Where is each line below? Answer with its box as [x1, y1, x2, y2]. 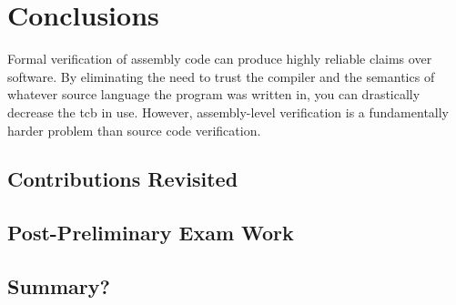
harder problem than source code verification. [7, 120, 261, 139]
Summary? [7, 272, 110, 300]
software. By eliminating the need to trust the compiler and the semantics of [7, 66, 435, 86]
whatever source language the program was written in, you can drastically [7, 85, 421, 104]
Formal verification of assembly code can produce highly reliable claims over [7, 49, 432, 68]
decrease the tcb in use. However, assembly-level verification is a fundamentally [7, 102, 450, 121]
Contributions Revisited [7, 165, 238, 193]
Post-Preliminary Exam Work [7, 219, 294, 247]
